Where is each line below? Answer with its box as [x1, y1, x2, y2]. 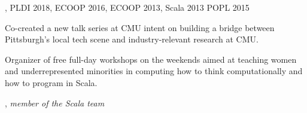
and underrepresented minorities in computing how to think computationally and [5, 65, 303, 77]
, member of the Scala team [5, 96, 105, 109]
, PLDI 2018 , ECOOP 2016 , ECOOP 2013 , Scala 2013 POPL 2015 [5, 1, 250, 13]
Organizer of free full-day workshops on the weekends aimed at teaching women [5, 53, 297, 65]
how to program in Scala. [5, 76, 98, 88]
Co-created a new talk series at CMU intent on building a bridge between [5, 21, 275, 33]
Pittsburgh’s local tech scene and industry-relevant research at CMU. [5, 33, 259, 45]
